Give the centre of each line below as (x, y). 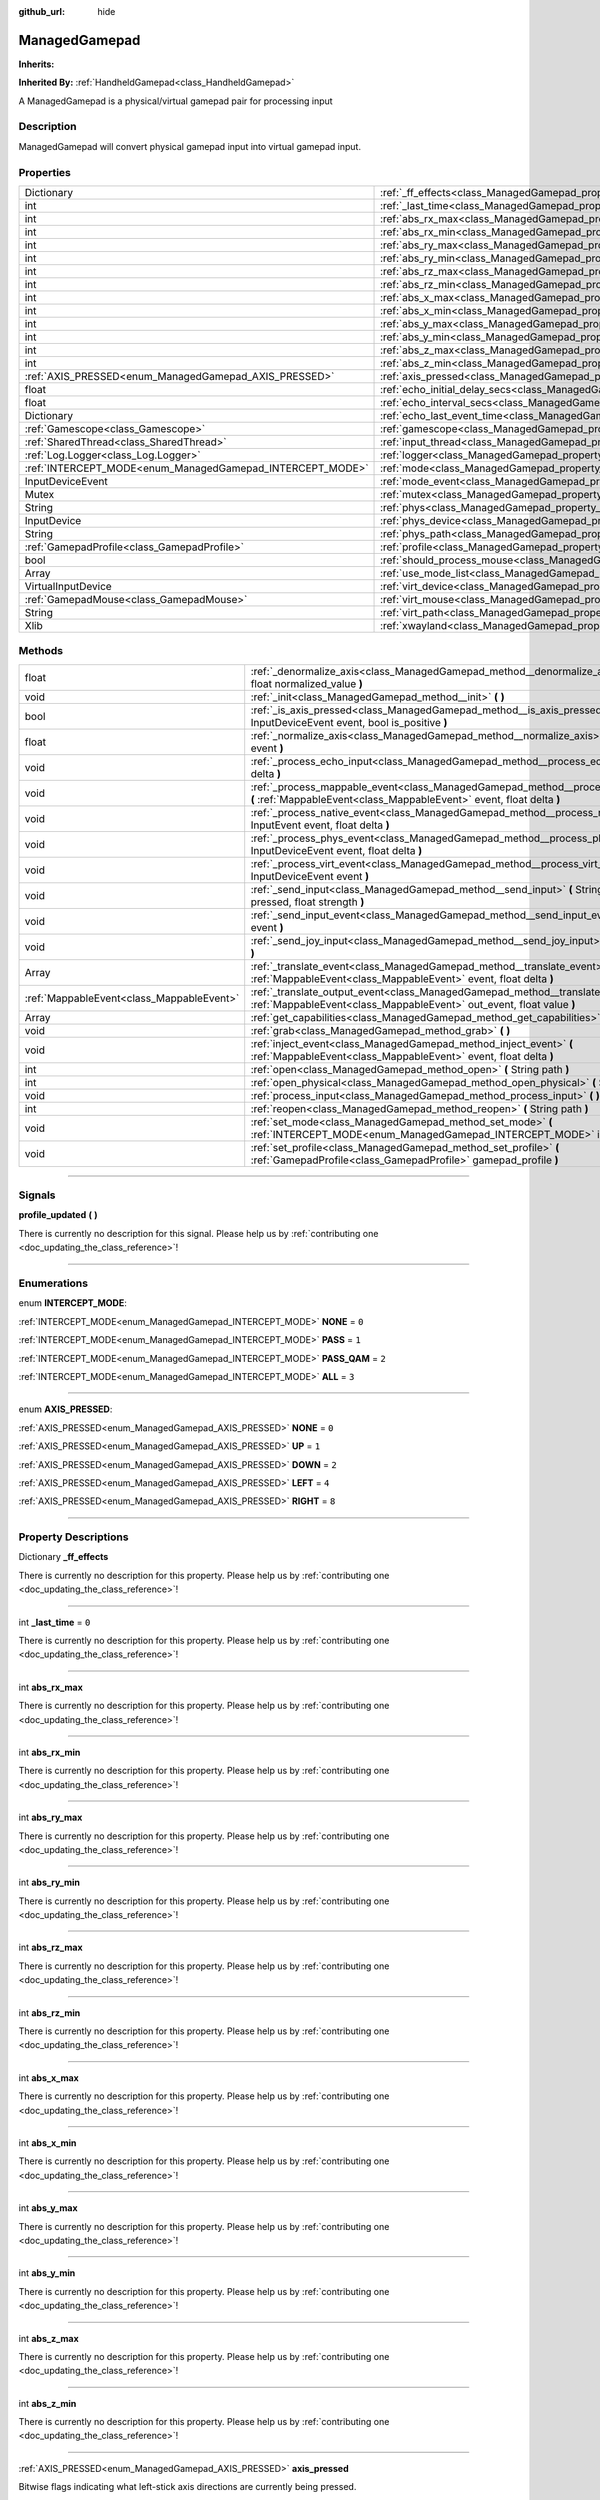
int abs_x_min (47, 2142)
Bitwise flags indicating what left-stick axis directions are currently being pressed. (187, 2487)
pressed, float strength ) (307, 902)
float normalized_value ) (307, 683)
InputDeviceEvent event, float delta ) (336, 850)
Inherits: (36, 64)
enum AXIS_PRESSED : (65, 1409)
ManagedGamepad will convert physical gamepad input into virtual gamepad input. (190, 146)
